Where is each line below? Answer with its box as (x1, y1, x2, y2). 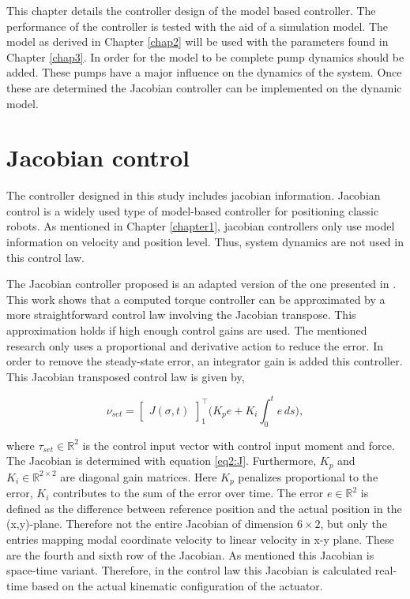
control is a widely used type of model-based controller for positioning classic (6, 202, 379, 219)
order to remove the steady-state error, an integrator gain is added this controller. (6, 353, 403, 369)
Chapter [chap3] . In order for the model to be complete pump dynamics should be (6, 48, 404, 65)
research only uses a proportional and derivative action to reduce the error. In (6, 337, 383, 354)
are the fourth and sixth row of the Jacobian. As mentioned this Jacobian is (6, 546, 374, 563)
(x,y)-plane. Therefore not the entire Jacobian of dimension (6, 515, 294, 532)
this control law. (6, 249, 85, 265)
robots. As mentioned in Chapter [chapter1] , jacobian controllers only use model (6, 218, 395, 234)
